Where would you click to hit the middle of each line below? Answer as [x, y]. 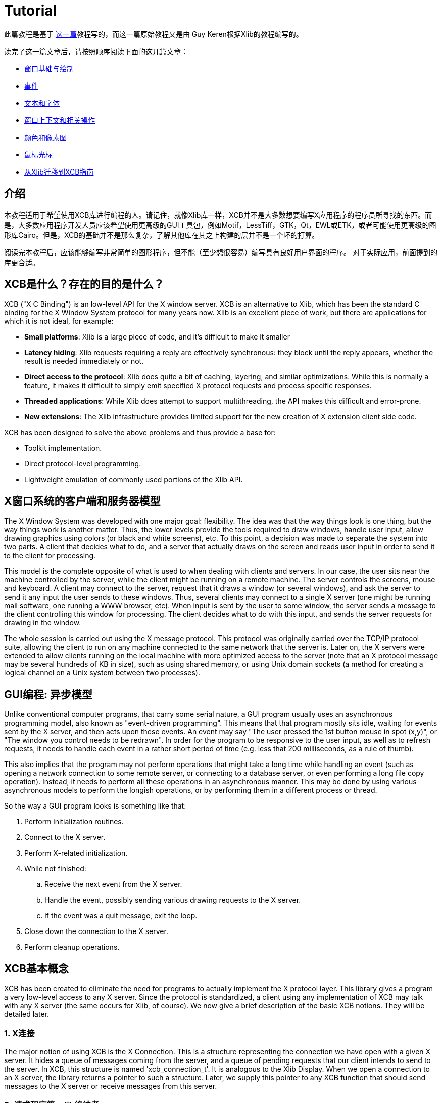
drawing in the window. [43, 623]
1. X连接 [19, 1033]
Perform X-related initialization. [76, 853]
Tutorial [31, 11]
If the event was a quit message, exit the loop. [121, 916]
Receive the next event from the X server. [113, 884]
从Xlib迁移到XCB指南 [59, 172]
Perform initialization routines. [74, 822]
